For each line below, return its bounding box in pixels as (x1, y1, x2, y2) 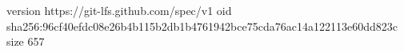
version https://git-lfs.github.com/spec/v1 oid (6, 2, 232, 18)
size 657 (6, 33, 45, 50)
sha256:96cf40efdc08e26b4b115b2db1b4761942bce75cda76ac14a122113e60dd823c (6, 17, 398, 34)
